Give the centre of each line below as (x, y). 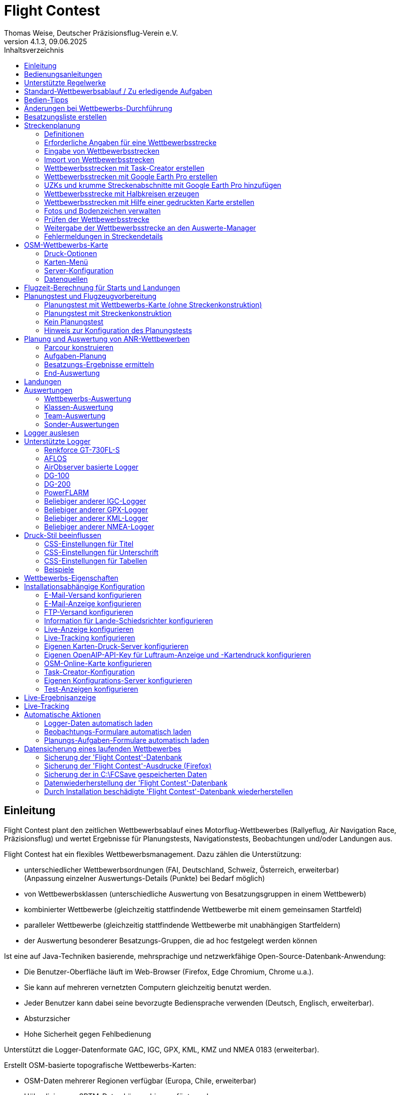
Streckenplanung (52, 125)
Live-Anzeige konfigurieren (89, 629)
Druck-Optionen (71, 253)
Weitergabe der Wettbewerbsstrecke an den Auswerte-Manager (150, 228)
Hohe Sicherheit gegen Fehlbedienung (88, 1034)
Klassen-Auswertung (79, 407)
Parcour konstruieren (79, 347)
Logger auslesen (52, 432)
